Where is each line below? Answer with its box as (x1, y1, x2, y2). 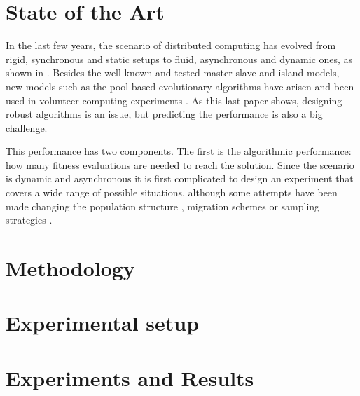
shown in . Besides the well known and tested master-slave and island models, (6, 65, 340, 80)
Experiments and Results (6, 363, 254, 392)
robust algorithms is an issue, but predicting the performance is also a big (6, 107, 323, 121)
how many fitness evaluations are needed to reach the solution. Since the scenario (6, 157, 354, 172)
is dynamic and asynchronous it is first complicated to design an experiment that (6, 171, 354, 186)
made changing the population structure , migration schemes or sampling (6, 198, 320, 213)
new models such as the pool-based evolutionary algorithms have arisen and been (6, 78, 354, 93)
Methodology (6, 254, 135, 282)
